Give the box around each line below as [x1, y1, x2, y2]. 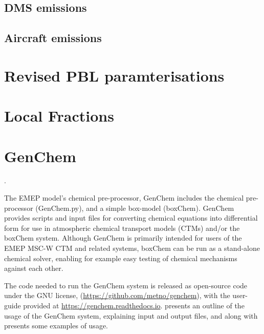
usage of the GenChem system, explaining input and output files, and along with [4, 310, 258, 321]
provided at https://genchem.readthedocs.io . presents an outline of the [23, 300, 245, 310]
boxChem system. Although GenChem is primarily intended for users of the [4, 232, 242, 243]
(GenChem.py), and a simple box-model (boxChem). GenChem [35, 202, 234, 213]
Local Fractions [4, 105, 114, 126]
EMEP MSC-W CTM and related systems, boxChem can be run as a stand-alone [4, 243, 260, 253]
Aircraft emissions [4, 30, 102, 46]
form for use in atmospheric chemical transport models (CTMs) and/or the [4, 222, 240, 233]
